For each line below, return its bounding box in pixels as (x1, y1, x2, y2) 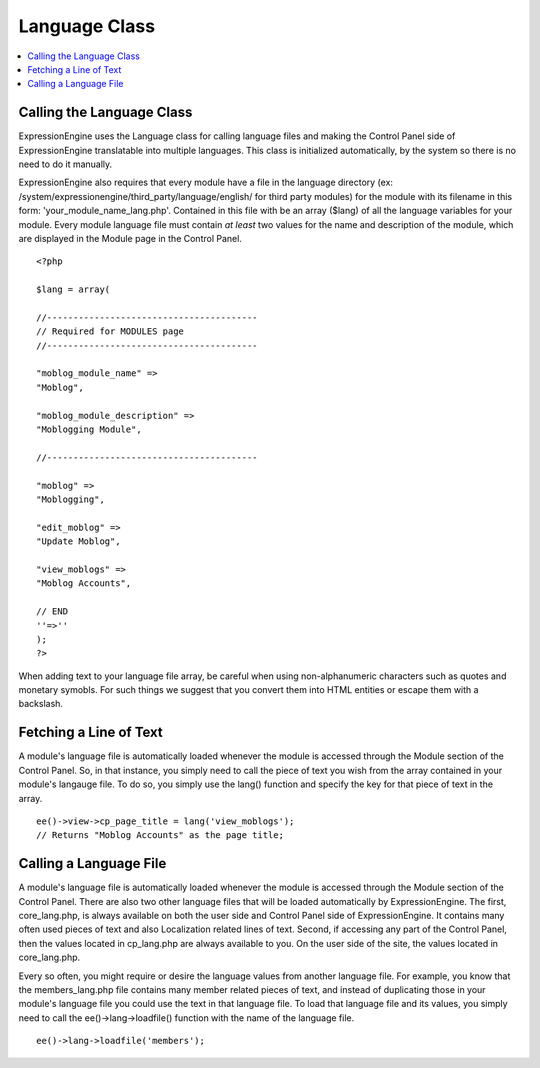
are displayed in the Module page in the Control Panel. (18, 232, 242, 244)
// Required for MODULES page (36, 326, 185, 337)
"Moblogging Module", (36, 424, 142, 435)
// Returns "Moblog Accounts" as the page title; (36, 830, 285, 841)
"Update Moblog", (36, 536, 121, 547)
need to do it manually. (18, 158, 113, 170)
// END (36, 606, 69, 617)
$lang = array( (36, 284, 111, 295)
